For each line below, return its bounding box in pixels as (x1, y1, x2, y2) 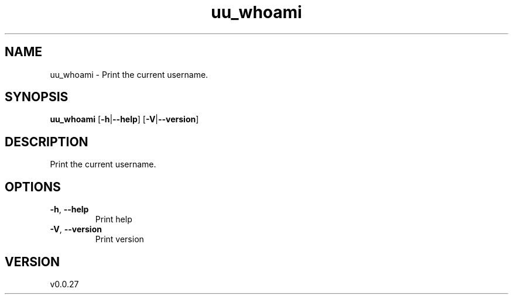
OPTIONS (5, 179, 61, 194)
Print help (95, 214, 132, 225)
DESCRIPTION (5, 134, 88, 149)
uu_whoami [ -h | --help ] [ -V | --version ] (50, 114, 199, 125)
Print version (95, 234, 144, 245)
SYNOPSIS (5, 90, 69, 105)
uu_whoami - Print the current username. (50, 69, 208, 80)
